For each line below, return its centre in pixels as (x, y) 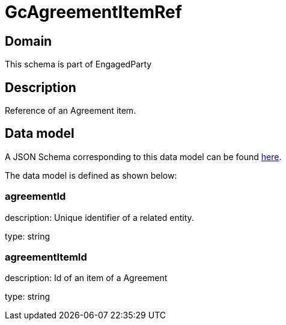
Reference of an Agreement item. (71, 111)
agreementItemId (46, 257)
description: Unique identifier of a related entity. (99, 217)
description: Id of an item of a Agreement (86, 278)
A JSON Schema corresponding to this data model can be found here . (143, 156)
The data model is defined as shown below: (91, 175)
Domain (29, 41)
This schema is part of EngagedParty (78, 64)
